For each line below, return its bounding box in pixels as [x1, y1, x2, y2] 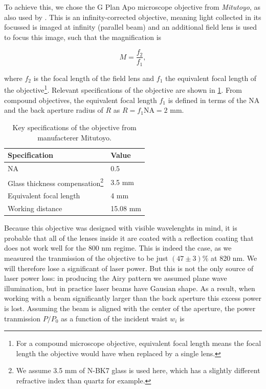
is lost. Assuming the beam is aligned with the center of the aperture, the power [4, 302, 256, 313]
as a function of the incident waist [61, 313, 168, 323]
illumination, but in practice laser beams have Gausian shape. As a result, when [4, 282, 255, 293]
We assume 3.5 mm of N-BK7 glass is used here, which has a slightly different [16, 365, 260, 376]
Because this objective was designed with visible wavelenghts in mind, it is [4, 222, 237, 233]
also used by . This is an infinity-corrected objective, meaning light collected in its [4, 11, 261, 22]
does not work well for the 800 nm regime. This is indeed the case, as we [4, 242, 232, 253]
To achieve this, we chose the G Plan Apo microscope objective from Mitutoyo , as [4, 2, 261, 12]
